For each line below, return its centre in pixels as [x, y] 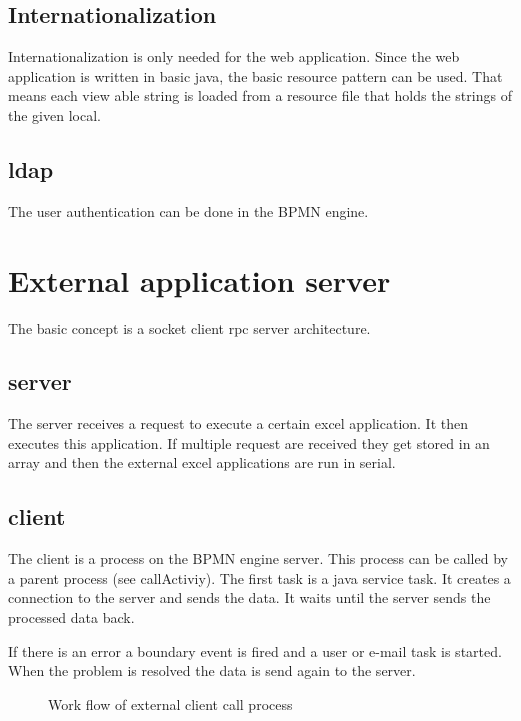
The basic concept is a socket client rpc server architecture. [189, 327]
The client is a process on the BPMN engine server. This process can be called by [258, 558]
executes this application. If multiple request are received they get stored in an [249, 442]
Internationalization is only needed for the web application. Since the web [234, 56]
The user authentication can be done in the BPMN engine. [188, 210]
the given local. [54, 114]
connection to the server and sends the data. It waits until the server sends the [249, 597]
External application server [199, 279]
